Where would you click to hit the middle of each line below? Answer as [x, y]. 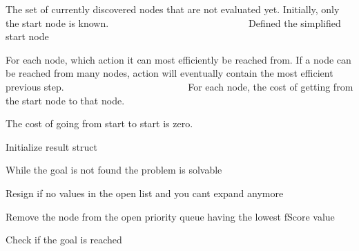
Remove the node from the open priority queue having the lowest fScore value [170, 216]
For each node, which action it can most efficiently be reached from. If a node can [178, 59]
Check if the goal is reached [64, 240]
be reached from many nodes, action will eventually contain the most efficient [169, 73]
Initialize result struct [51, 146]
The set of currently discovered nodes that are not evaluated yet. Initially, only [173, 9]
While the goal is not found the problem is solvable [114, 170]
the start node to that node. [65, 100]
